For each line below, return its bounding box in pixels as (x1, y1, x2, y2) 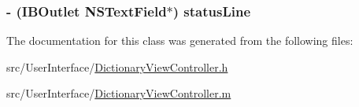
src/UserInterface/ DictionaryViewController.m (6, 85, 231, 101)
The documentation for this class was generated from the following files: (6, 32, 353, 49)
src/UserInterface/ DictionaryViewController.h (6, 58, 228, 75)
